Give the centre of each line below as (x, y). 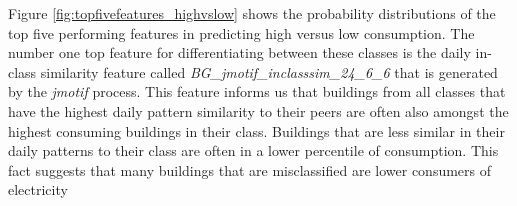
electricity (38, 189)
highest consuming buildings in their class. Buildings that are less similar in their (256, 130)
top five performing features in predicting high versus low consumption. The (241, 32)
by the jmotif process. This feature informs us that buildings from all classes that (257, 91)
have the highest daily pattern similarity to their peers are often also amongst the (258, 110)
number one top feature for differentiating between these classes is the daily (239, 52)
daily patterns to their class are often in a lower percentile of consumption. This (253, 150)
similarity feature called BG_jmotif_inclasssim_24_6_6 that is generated (269, 71)
